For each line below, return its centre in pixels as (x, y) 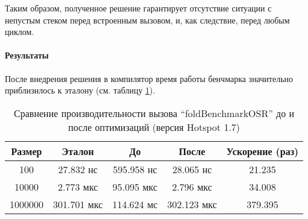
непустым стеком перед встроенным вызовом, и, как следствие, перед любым (147, 20)
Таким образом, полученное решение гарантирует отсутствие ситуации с (138, 8)
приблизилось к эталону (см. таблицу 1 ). (80, 90)
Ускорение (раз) (262, 151)
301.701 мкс (78, 204)
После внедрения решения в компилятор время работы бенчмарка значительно (149, 78)
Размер (27, 151)
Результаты (27, 55)
